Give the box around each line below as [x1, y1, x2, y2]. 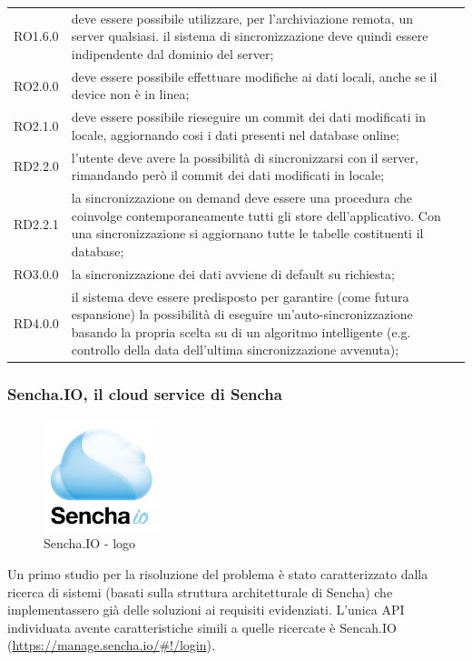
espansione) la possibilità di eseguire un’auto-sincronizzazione [71, 305, 413, 324]
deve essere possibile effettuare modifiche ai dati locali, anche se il [71, 66, 438, 85]
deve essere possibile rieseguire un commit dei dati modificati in [71, 107, 426, 126]
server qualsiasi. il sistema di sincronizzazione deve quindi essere [71, 26, 428, 45]
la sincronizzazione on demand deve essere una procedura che [71, 188, 413, 207]
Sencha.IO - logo [44, 534, 136, 553]
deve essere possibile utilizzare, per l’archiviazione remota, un [71, 8, 413, 27]
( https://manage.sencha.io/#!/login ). [7, 636, 215, 655]
